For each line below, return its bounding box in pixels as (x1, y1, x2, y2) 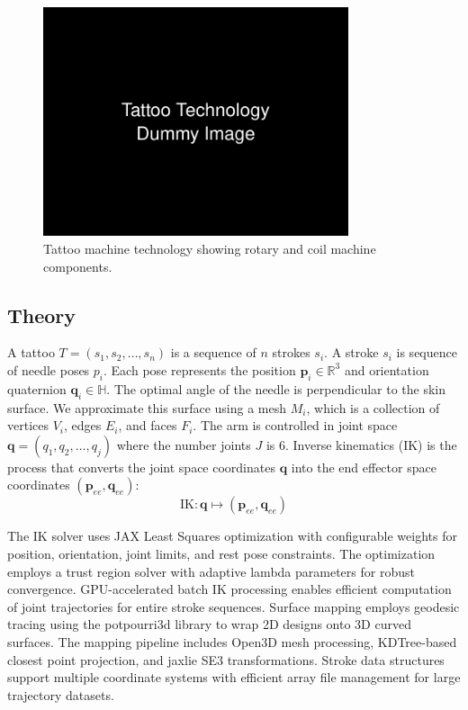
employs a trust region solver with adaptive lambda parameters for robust (7, 562, 415, 580)
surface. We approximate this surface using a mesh (7, 398, 287, 417)
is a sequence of (170, 343, 256, 362)
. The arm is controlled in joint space (193, 416, 398, 435)
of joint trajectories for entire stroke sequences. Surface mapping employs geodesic (7, 597, 460, 616)
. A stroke (324, 343, 379, 362)
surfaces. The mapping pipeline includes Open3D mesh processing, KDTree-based (7, 632, 457, 651)
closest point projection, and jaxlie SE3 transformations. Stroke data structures (7, 650, 445, 669)
